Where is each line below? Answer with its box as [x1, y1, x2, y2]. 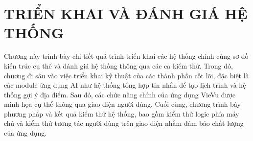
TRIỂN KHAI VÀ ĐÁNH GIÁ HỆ [4, 3, 248, 23]
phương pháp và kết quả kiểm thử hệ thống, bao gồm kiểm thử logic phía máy [4, 108, 239, 118]
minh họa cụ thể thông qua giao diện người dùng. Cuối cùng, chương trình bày [4, 99, 241, 109]
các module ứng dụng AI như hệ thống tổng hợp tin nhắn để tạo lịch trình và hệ [4, 80, 246, 90]
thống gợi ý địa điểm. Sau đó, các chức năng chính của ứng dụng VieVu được [4, 89, 235, 99]
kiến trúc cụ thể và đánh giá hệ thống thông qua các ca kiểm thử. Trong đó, [4, 60, 233, 70]
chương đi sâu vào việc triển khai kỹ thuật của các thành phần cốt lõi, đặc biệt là [4, 70, 249, 80]
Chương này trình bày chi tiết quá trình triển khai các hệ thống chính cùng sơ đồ [4, 51, 249, 61]
